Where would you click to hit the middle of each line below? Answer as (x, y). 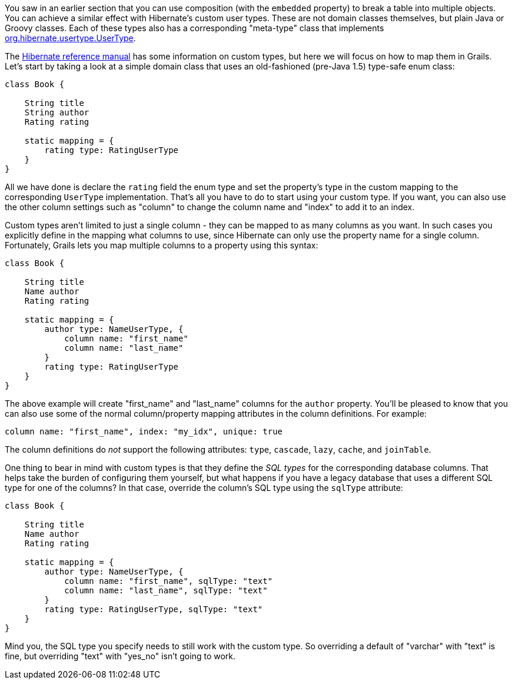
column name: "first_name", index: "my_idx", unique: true (144, 431)
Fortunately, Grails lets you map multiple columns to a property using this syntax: (162, 245)
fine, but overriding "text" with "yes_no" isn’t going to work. (120, 656)
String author (57, 112)
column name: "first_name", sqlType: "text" (169, 581)
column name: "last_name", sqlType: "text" (166, 590)
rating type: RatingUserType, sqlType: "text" (154, 609)
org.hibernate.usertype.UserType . (70, 38)
